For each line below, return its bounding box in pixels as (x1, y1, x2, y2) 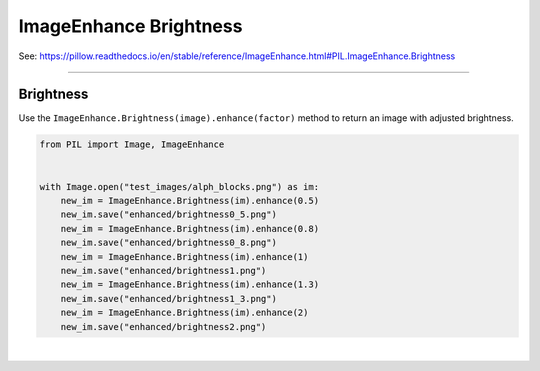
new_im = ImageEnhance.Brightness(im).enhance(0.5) (60, 195, 320, 206)
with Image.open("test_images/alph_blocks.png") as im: (39, 181, 320, 192)
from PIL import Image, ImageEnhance (39, 139, 225, 150)
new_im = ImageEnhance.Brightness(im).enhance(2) (60, 307, 309, 319)
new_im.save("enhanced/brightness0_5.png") (60, 209, 277, 220)
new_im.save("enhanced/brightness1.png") (60, 265, 267, 276)
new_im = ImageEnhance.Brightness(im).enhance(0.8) (60, 223, 320, 234)
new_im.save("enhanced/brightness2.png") (60, 321, 267, 332)
